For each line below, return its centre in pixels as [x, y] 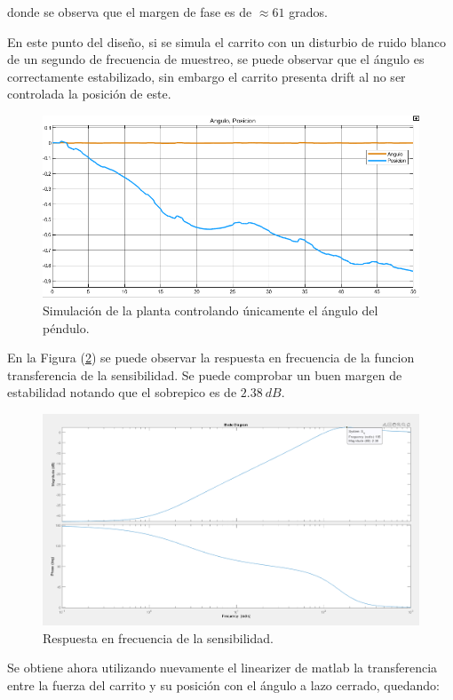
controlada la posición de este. [89, 94]
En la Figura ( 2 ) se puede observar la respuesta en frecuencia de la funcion [211, 358]
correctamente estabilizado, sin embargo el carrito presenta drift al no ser [207, 76]
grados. [308, 12]
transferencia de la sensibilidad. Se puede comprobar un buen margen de [205, 374]
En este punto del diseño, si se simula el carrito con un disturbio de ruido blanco [226, 41]
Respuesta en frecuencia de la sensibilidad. [158, 637]
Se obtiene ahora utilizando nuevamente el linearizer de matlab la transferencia [223, 668]
